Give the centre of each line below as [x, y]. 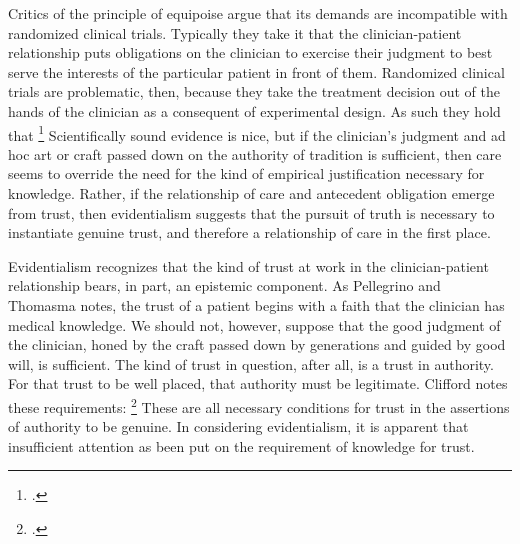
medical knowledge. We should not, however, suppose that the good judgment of [254, 324]
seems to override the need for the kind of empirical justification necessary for [246, 173]
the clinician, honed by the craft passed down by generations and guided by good [257, 344]
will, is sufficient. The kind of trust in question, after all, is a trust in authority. [251, 363]
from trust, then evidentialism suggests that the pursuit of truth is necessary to [251, 212]
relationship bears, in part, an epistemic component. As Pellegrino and [224, 285]
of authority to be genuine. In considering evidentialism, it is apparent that [238, 426]
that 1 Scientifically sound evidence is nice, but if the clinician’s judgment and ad [257, 133]
